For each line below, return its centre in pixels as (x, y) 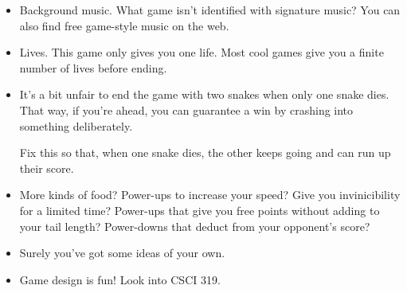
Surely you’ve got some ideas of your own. (122, 253)
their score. (47, 168)
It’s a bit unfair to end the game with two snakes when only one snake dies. (204, 94)
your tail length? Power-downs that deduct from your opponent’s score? (195, 226)
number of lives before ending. (93, 67)
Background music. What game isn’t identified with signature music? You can (210, 10)
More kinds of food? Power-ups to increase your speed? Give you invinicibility (210, 195)
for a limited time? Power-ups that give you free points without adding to (200, 210)
